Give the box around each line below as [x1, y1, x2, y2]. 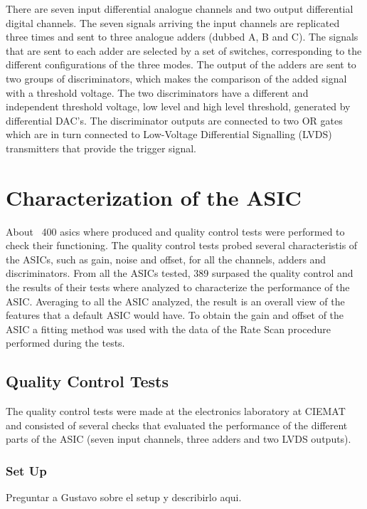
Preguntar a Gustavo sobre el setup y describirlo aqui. [6, 490, 242, 505]
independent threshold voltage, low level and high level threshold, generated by [6, 99, 351, 114]
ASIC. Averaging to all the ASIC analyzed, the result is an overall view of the [6, 293, 345, 308]
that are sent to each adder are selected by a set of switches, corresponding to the [6, 43, 362, 58]
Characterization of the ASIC [6, 182, 302, 211]
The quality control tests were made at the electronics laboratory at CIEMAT [6, 404, 346, 419]
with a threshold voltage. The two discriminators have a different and [6, 85, 309, 100]
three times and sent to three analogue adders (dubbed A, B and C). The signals [6, 29, 358, 44]
